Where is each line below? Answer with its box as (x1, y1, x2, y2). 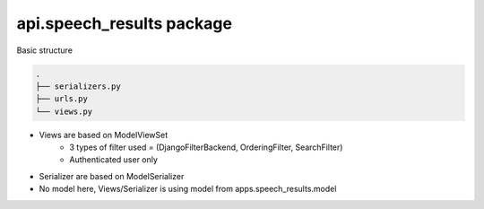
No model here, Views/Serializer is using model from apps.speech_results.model (39, 184, 337, 195)
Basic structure (16, 45, 73, 56)
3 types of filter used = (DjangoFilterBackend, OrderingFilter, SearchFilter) (69, 142, 343, 152)
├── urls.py (35, 94, 89, 104)
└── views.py (35, 106, 93, 117)
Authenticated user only (69, 154, 159, 165)
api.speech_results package (16, 13, 233, 33)
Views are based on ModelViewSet (39, 129, 169, 140)
